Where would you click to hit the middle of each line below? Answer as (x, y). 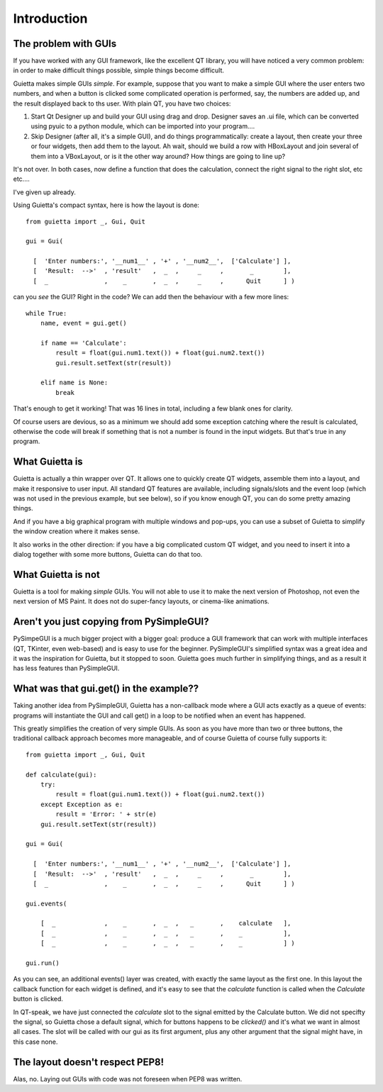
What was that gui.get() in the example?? (106, 689)
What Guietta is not (57, 574)
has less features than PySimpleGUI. (66, 668)
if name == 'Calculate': (83, 343)
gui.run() (43, 963)
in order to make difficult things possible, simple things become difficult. (119, 70)
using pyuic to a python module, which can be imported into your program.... (143, 126)
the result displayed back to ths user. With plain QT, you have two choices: (122, 104)
